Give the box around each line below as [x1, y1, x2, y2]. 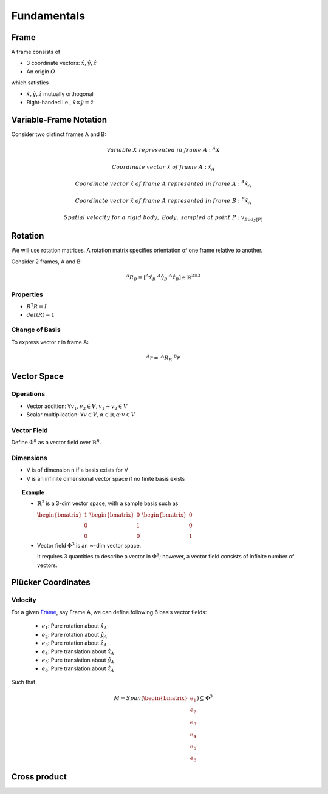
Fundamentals [11, 9, 85, 22]
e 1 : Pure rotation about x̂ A [41, 622, 108, 631]
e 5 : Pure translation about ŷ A [41, 656, 115, 665]
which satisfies [11, 79, 49, 86]
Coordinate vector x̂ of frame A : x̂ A [111, 163, 215, 172]
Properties [11, 290, 44, 299]
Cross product [11, 772, 67, 782]
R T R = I [26, 302, 47, 310]
